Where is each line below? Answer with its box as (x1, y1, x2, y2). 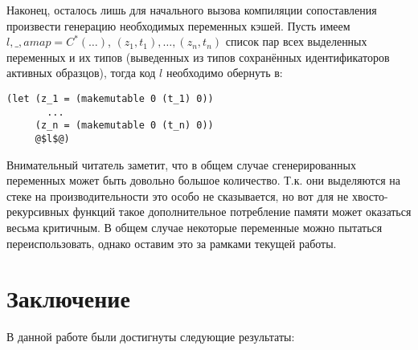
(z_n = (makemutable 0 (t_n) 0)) (35, 120, 214, 132)
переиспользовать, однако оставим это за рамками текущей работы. (6, 234, 337, 251)
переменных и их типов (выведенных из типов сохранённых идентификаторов (6, 48, 390, 65)
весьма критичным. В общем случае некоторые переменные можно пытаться (6, 218, 383, 235)
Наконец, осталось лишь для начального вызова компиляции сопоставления (6, 2, 377, 18)
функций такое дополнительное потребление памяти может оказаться (72, 203, 412, 220)
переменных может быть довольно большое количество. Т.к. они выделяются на (6, 172, 401, 189)
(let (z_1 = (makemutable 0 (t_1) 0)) (6, 92, 214, 104)
